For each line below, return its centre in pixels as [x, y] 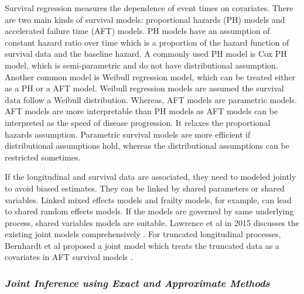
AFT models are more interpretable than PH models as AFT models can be [141, 111]
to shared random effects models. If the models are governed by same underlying [149, 211]
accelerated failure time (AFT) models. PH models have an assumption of [137, 31]
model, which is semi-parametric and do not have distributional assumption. [141, 65]
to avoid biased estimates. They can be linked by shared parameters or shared [145, 188]
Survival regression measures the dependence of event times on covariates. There [149, 8]
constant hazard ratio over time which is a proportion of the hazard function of [147, 42]
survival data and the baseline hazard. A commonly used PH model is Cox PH [146, 54]
